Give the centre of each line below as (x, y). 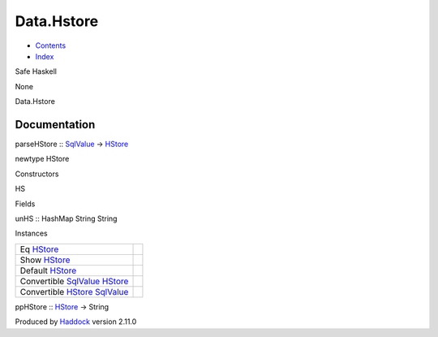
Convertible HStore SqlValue (74, 292)
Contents (51, 45)
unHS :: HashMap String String (66, 218)
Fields (25, 204)
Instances (31, 233)
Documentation (55, 125)
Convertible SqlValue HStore (74, 281)
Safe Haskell (36, 71)
